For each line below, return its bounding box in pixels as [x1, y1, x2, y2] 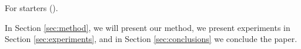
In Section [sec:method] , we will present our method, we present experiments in [5, 21, 290, 33]
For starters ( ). [5, 2, 58, 13]
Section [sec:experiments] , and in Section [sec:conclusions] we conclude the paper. [5, 33, 297, 45]
